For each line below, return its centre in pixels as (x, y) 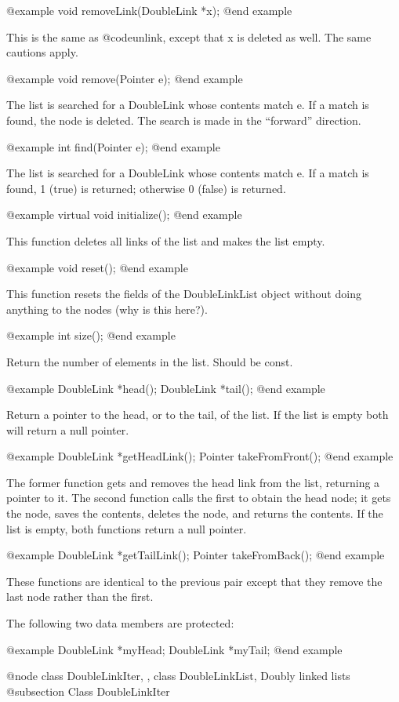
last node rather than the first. (80, 597)
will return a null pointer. (68, 429)
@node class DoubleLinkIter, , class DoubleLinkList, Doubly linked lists (178, 676)
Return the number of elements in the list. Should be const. (150, 361)
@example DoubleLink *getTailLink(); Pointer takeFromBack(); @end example (196, 555)
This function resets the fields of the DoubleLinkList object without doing (184, 294)
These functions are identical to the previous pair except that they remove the (194, 581)
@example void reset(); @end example (97, 267)
